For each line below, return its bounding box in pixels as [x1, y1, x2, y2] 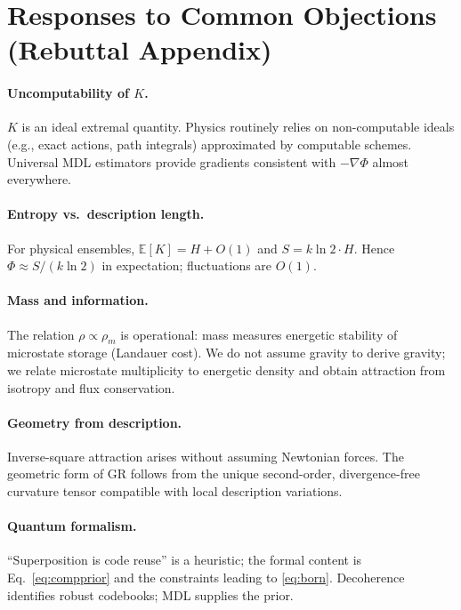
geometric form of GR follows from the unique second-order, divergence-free [7, 464, 420, 483]
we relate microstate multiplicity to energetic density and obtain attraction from [7, 360, 446, 379]
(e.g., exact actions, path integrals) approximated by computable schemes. [7, 134, 412, 153]
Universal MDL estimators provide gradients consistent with [7, 152, 336, 171]
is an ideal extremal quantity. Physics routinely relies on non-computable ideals [21, 117, 455, 136]
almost [372, 152, 409, 171]
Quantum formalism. [7, 517, 137, 535]
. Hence [353, 238, 395, 257]
